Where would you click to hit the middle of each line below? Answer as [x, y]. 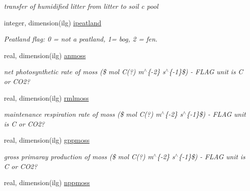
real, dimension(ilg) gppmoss [47, 140]
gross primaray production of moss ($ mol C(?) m [79, 156]
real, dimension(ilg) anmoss [45, 55]
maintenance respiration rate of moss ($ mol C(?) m [83, 114]
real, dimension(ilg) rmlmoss [46, 97]
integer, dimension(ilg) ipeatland [53, 22]
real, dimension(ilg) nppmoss [47, 182]
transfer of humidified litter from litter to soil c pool [81, 6]
